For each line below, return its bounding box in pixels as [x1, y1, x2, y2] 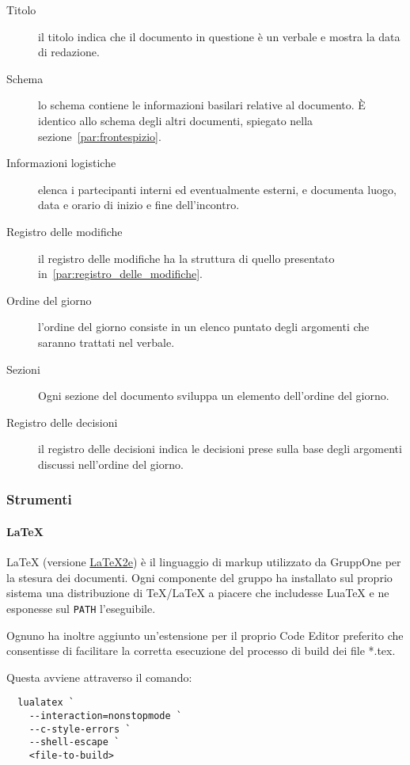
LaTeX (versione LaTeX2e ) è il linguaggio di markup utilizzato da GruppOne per [6, 554, 401, 570]
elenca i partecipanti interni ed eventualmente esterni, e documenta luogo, [38, 181, 397, 197]
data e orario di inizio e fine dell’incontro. [38, 196, 240, 213]
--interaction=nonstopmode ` [28, 710, 182, 721]
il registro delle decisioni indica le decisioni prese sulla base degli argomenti [38, 440, 402, 457]
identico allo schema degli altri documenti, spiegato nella [38, 112, 313, 128]
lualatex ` [17, 697, 74, 709]
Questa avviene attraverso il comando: [6, 668, 192, 685]
